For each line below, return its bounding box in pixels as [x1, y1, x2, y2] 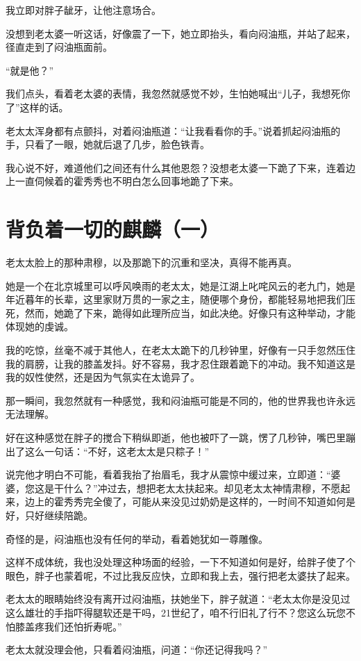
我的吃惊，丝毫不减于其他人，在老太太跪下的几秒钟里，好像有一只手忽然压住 [6, 343, 355, 357]
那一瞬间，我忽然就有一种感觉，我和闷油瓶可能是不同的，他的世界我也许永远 [6, 393, 355, 407]
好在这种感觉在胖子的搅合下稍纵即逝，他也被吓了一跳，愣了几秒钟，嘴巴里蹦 [6, 430, 355, 444]
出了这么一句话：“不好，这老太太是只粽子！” [6, 443, 210, 458]
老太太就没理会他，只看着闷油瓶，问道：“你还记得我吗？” [6, 642, 268, 657]
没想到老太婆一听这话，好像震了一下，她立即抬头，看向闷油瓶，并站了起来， [6, 26, 355, 40]
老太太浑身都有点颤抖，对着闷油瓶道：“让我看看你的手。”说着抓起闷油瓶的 [6, 123, 341, 138]
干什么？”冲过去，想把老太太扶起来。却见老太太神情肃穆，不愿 [53, 480, 341, 495]
